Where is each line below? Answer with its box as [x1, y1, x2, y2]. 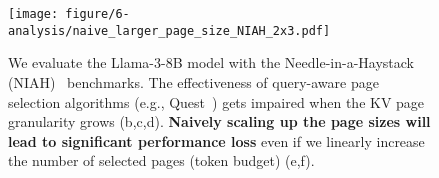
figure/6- [65, 7, 130, 21]
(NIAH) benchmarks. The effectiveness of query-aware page [8, 71, 379, 92]
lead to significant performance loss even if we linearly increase [8, 130, 425, 151]
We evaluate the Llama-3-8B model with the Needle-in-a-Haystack [8, 52, 415, 73]
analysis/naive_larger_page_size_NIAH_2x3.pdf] [8, 23, 331, 38]
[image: [8, 7, 59, 21]
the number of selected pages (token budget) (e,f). [8, 150, 315, 171]
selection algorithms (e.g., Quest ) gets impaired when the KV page [8, 91, 425, 112]
